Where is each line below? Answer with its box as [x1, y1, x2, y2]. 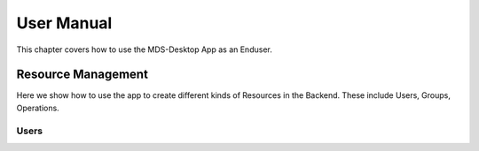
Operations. [16, 102, 59, 113]
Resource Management [16, 67, 148, 82]
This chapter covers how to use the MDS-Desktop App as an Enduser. [16, 44, 272, 55]
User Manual [16, 13, 113, 33]
